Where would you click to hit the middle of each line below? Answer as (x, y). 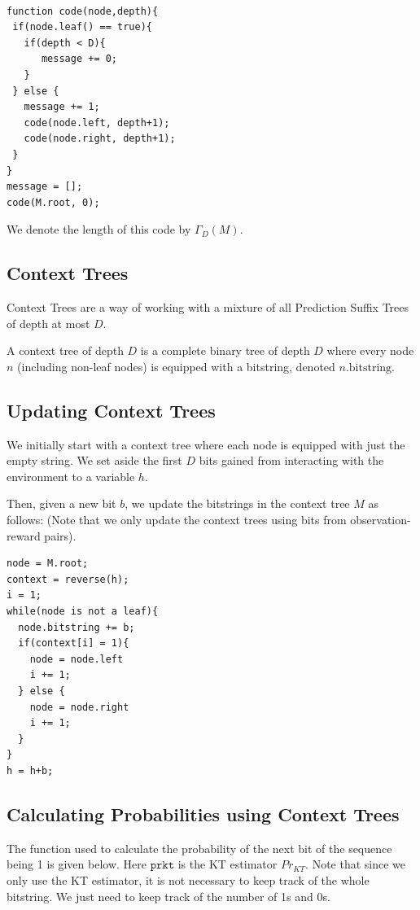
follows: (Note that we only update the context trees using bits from (177, 520)
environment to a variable (71, 476)
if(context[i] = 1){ (74, 643)
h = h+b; (30, 770)
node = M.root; (48, 564)
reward (24, 535)
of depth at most (48, 323)
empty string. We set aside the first (94, 460)
